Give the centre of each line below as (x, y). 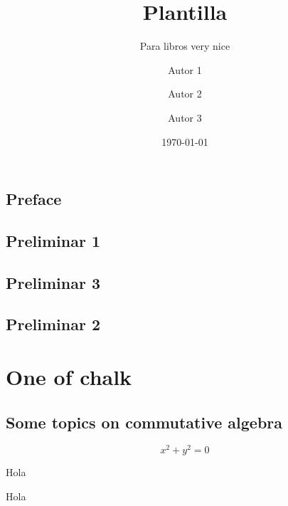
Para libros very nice (185, 46)
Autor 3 (185, 117)
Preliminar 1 (53, 240)
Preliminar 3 (53, 282)
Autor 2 (185, 94)
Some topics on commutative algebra (144, 422)
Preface (34, 199)
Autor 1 (185, 69)
